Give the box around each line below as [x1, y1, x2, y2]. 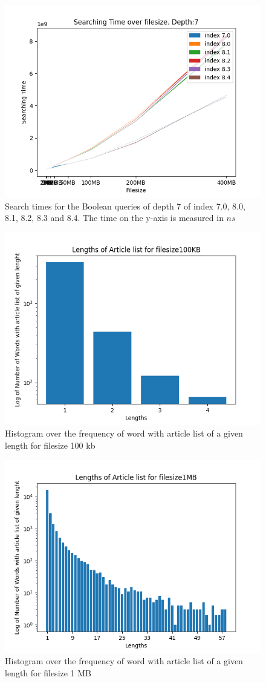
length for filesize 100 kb [5, 438, 96, 451]
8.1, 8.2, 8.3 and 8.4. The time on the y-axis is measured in [5, 211, 224, 224]
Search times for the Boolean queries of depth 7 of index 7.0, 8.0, [5, 199, 245, 212]
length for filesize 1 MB [5, 666, 92, 679]
